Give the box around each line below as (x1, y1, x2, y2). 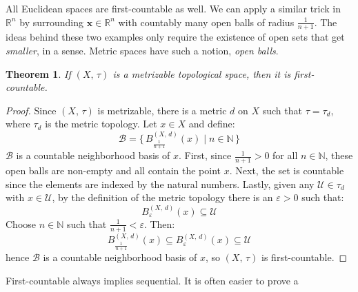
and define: (188, 116, 235, 131)
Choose (6, 216, 37, 231)
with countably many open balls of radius (118, 14, 295, 29)
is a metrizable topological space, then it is (112, 66, 291, 81)
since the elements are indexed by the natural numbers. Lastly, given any (6, 176, 315, 191)
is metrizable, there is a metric (97, 103, 227, 117)
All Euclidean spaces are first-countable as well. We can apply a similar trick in (6, 1, 341, 15)
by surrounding (19, 14, 84, 29)
